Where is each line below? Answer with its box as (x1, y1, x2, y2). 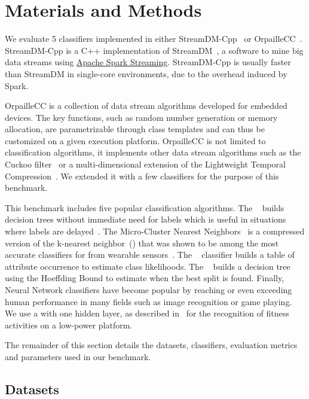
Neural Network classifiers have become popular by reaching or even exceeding (5, 284, 292, 296)
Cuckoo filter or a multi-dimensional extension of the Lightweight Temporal (5, 158, 286, 170)
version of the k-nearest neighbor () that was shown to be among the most (5, 236, 279, 249)
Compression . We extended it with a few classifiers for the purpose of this (5, 169, 279, 182)
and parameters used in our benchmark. (5, 350, 151, 363)
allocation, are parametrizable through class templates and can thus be (5, 123, 265, 135)
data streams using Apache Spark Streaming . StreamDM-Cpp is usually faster (5, 56, 291, 68)
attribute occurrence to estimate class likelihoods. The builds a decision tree (5, 260, 290, 272)
